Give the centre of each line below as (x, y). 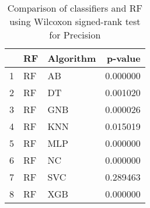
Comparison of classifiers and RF (75, 8)
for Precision (75, 35)
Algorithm (72, 58)
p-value (123, 58)
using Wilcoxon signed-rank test (75, 21)
